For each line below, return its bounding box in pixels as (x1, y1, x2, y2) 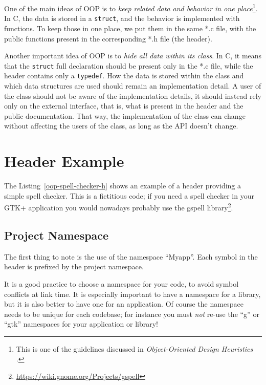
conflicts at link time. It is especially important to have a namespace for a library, (4, 288, 261, 299)
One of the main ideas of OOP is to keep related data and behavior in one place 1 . (4, 2, 258, 13)
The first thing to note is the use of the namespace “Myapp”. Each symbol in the (4, 251, 258, 262)
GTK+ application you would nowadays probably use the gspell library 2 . (4, 201, 233, 212)
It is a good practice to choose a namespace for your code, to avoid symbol (4, 278, 239, 289)
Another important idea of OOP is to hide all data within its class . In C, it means (4, 50, 262, 61)
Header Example (4, 151, 124, 172)
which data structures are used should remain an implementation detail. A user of (4, 80, 261, 91)
